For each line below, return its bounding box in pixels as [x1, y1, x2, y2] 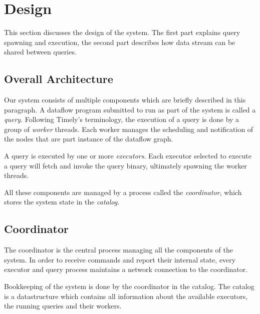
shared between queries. [4, 46, 77, 57]
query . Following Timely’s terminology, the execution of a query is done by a [4, 114, 239, 124]
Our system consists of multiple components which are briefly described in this [4, 94, 246, 105]
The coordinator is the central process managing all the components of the [4, 244, 233, 255]
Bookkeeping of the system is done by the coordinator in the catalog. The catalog [4, 281, 254, 291]
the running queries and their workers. [4, 300, 122, 311]
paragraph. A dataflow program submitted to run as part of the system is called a [4, 104, 256, 114]
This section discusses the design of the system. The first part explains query [4, 27, 240, 37]
